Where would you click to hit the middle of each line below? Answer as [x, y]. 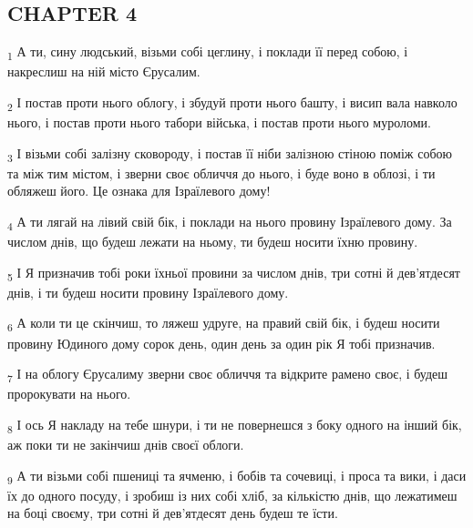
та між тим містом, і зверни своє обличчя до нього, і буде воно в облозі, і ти [221, 173]
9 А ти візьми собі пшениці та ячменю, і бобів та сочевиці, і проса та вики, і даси [237, 476]
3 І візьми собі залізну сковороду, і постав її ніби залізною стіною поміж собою [230, 154]
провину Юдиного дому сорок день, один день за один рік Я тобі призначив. [221, 343]
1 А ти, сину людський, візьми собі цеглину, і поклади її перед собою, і [208, 52]
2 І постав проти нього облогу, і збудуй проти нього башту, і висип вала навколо [232, 103]
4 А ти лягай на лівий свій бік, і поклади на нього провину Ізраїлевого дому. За [230, 222]
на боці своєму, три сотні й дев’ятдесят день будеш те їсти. [173, 513]
